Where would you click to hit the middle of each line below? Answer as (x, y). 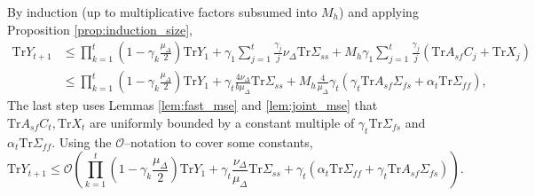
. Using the (82, 141)
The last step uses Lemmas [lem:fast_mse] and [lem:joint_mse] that (193, 105)
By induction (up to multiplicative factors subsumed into (162, 12)
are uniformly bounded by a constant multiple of (222, 122)
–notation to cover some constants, (219, 141)
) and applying (379, 12)
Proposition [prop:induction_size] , (100, 29)
